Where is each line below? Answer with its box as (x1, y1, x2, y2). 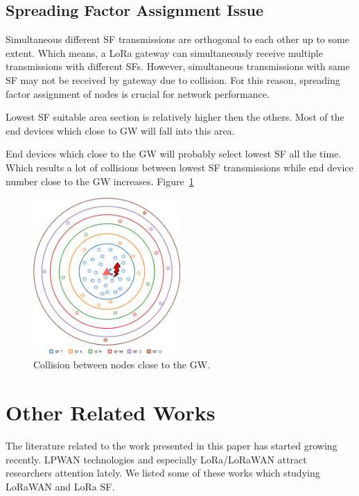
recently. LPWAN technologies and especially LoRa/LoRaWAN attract (6, 452, 307, 466)
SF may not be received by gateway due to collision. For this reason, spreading (6, 72, 340, 87)
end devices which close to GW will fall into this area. (6, 123, 235, 137)
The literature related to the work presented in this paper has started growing (6, 438, 338, 453)
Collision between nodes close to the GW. (33, 357, 211, 372)
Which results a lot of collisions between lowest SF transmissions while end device (6, 160, 353, 174)
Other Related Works (6, 398, 216, 427)
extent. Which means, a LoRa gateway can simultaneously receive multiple (6, 45, 323, 60)
